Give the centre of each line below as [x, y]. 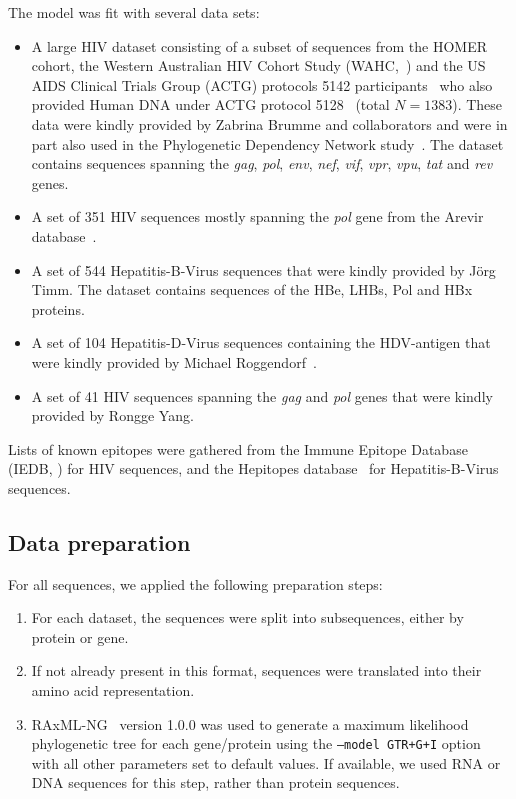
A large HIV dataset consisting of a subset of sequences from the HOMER [259, 45]
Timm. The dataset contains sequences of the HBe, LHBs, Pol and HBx [252, 289]
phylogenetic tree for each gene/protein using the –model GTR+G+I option [256, 743]
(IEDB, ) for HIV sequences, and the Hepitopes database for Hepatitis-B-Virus [253, 468]
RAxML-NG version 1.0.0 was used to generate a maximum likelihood [250, 723]
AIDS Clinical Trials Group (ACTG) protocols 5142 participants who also [262, 84]
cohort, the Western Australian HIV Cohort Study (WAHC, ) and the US [258, 65]
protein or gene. [80, 636]
